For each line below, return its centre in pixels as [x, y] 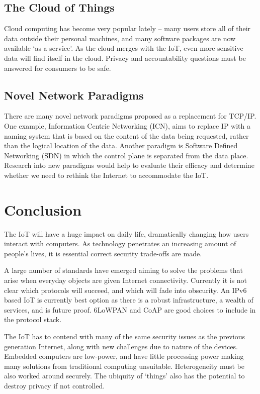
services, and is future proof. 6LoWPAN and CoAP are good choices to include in [130, 309]
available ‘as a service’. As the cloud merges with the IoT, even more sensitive [124, 48]
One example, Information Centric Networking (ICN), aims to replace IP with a [127, 125]
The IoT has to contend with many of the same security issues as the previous [124, 336]
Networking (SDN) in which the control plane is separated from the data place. [126, 155]
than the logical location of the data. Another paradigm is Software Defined [121, 145]
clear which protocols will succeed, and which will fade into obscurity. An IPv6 [125, 290]
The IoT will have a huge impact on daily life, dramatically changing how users [126, 233]
